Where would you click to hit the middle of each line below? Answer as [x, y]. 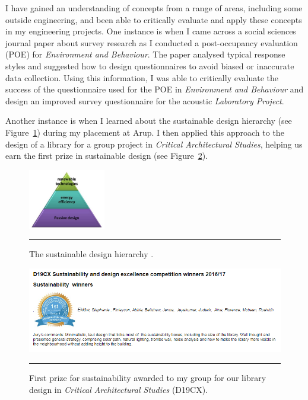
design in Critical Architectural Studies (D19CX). [118, 389]
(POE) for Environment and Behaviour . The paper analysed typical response [145, 54]
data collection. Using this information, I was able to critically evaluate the [142, 77]
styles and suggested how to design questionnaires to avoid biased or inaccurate [150, 65]
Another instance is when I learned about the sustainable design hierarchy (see [149, 121]
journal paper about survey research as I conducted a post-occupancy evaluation [152, 42]
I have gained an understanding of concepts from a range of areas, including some [154, 8]
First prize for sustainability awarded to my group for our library [148, 377]
